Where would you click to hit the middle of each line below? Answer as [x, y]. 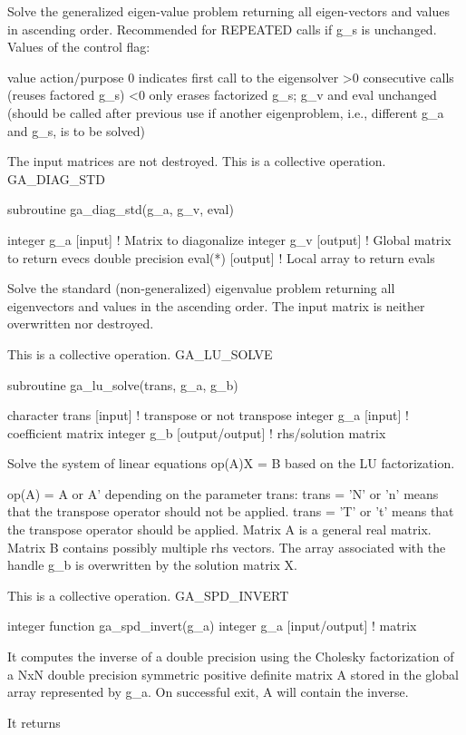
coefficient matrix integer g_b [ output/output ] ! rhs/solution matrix [197, 432]
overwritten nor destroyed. [81, 323]
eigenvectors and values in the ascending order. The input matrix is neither [216, 305]
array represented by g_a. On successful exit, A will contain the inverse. [208, 692]
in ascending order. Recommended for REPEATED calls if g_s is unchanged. [222, 29]
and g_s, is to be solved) [76, 130]
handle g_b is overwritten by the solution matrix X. [152, 565]
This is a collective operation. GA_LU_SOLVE [140, 353]
